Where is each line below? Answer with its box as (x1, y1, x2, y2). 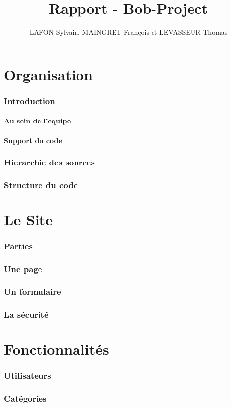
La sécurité (4, 308, 49, 320)
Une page (4, 262, 42, 275)
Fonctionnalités (4, 338, 109, 359)
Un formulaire (4, 285, 61, 297)
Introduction (4, 94, 55, 107)
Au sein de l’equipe (4, 116, 71, 126)
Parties (4, 240, 33, 252)
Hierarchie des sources (4, 156, 95, 168)
